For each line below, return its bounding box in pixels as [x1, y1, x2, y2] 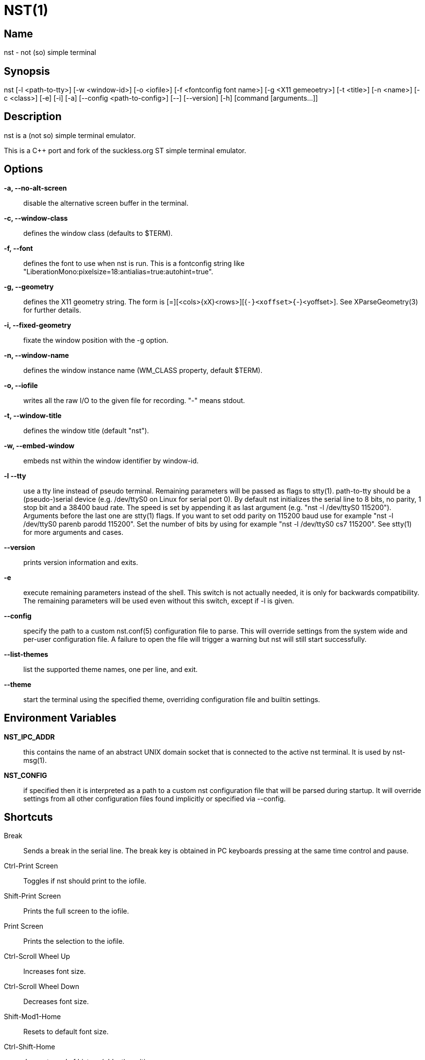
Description [4, 110, 62, 123]
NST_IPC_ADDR [4, 732, 55, 741]
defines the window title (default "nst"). [23, 426, 149, 435]
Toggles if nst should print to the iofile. [23, 877, 147, 885]
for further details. [23, 305, 81, 314]
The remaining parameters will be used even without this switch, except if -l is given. [23, 596, 294, 605]
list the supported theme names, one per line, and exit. [23, 665, 198, 673]
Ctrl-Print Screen [4, 862, 58, 870]
